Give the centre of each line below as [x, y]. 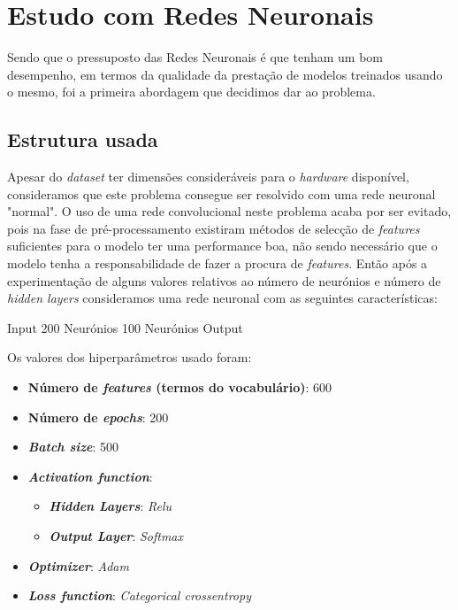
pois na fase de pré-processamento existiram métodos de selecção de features [214, 228]
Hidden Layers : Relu [111, 506]
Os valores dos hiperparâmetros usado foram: [130, 357]
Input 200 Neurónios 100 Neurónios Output [125, 327]
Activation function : [90, 476]
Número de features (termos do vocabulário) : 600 [180, 387]
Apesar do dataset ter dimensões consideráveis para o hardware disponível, [208, 177]
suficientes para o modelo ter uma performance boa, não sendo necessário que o [222, 246]
